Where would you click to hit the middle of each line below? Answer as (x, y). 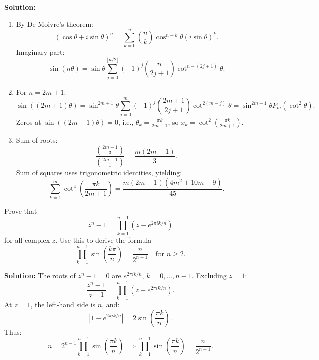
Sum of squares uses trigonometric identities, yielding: (99, 172)
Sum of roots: (37, 139)
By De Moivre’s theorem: (54, 23)
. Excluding (209, 276)
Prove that (21, 211)
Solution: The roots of (40, 276)
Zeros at (28, 121)
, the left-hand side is (63, 304)
